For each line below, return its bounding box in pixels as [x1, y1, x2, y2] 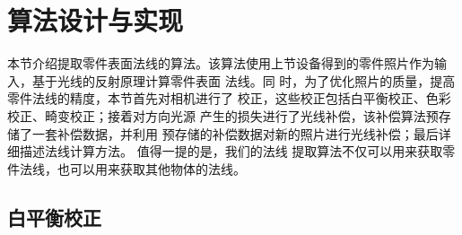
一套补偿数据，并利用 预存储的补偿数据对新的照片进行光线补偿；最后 [31, 124, 439, 143]
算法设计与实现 [7, 2, 184, 39]
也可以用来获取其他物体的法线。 [57, 159, 246, 178]
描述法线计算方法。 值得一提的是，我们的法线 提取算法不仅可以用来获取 [19, 142, 443, 161]
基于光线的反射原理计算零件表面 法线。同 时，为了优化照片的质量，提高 [31, 71, 456, 90]
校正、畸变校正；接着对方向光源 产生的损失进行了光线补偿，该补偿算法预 [7, 106, 439, 125]
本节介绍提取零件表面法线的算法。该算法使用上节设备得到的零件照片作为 [7, 54, 434, 73]
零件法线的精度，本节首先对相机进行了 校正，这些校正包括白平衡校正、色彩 [7, 89, 451, 108]
